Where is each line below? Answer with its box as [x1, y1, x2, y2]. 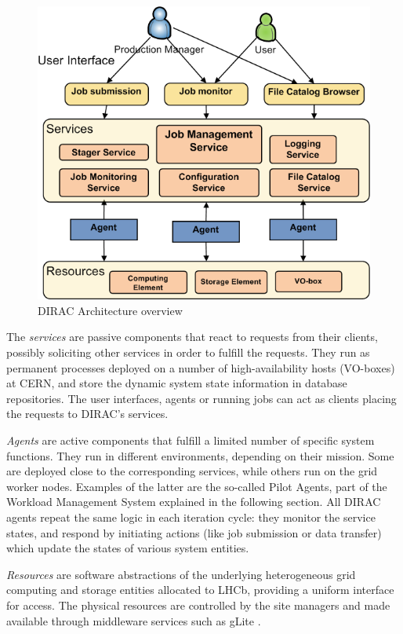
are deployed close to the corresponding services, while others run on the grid [6, 463, 378, 479]
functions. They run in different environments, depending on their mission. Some [6, 447, 394, 464]
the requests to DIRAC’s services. [6, 405, 169, 422]
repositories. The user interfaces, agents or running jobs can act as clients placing [6, 390, 397, 406]
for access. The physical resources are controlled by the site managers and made [6, 596, 390, 613]
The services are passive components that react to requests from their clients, [6, 328, 378, 345]
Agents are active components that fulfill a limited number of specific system [6, 432, 375, 449]
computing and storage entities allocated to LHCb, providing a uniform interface [6, 581, 394, 598]
